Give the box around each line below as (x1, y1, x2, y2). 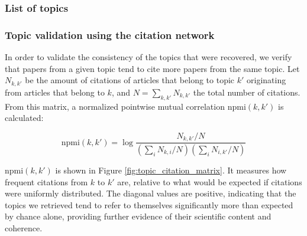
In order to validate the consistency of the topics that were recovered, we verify (5, 51, 292, 63)
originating (247, 74, 286, 86)
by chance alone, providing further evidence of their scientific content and (5, 210, 272, 222)
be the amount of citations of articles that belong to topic (25, 74, 235, 86)
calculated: (5, 112, 44, 124)
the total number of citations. (193, 86, 300, 98)
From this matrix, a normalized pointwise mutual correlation (5, 100, 225, 112)
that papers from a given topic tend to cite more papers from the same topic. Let (5, 62, 300, 74)
